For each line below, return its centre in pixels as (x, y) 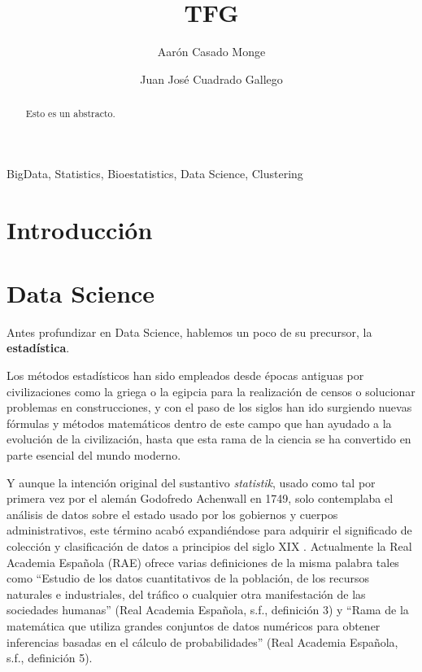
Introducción (80, 229)
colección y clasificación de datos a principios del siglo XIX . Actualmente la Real (209, 545)
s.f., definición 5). (50, 658)
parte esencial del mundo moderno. (94, 455)
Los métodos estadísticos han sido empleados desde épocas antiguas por (185, 375)
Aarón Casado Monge (211, 52)
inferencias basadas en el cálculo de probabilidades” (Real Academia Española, (202, 641)
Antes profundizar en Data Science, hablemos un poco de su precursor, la (189, 332)
